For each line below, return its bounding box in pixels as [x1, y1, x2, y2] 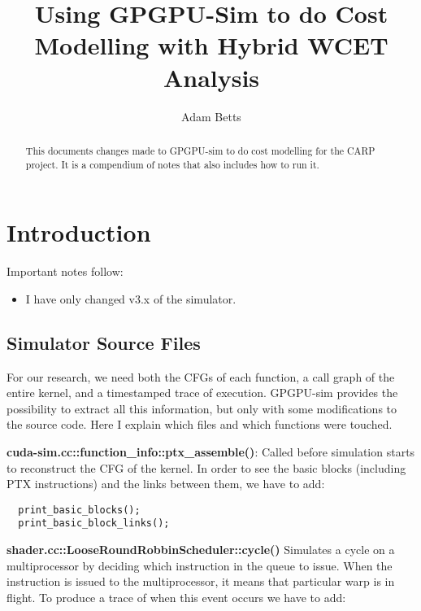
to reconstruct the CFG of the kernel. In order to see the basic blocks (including [7, 459, 406, 476]
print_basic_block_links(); [18, 517, 170, 530]
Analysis [163, 60, 260, 94]
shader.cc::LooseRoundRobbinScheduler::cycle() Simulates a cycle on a [7, 541, 395, 557]
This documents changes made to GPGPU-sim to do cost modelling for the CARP [25, 143, 375, 157]
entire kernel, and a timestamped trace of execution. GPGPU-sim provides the [7, 384, 398, 401]
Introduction [7, 216, 151, 249]
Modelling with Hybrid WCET [34, 28, 388, 62]
